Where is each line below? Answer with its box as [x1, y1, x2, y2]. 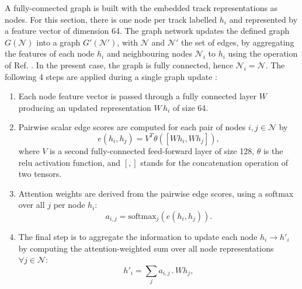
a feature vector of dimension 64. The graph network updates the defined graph [5, 25, 290, 37]
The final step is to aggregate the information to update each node [18, 230, 258, 242]
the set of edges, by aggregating [180, 36, 294, 48]
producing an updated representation [18, 101, 151, 113]
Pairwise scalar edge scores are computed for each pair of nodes [18, 121, 246, 133]
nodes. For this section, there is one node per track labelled [5, 13, 217, 25]
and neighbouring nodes [106, 47, 192, 60]
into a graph [36, 36, 81, 48]
